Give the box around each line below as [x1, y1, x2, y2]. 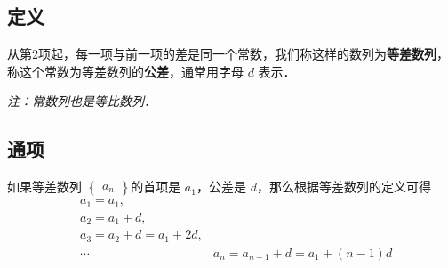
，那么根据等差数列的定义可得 [256, 177, 431, 196]
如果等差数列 [7, 177, 82, 196]
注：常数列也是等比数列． [7, 92, 156, 110]
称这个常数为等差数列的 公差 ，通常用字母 [7, 61, 244, 80]
